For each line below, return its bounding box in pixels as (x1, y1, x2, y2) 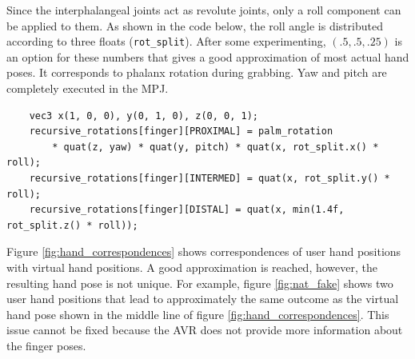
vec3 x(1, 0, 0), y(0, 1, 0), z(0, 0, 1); (29, 110, 258, 122)
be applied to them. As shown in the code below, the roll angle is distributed (6, 17, 383, 34)
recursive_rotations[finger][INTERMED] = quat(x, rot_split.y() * (29, 173, 390, 184)
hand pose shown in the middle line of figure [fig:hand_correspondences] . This (6, 305, 389, 322)
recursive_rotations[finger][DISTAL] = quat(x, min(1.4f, (29, 204, 345, 216)
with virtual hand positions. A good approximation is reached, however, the (6, 258, 377, 275)
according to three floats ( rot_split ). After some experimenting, (6, 33, 326, 50)
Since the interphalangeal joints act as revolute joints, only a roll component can (6, 2, 401, 18)
